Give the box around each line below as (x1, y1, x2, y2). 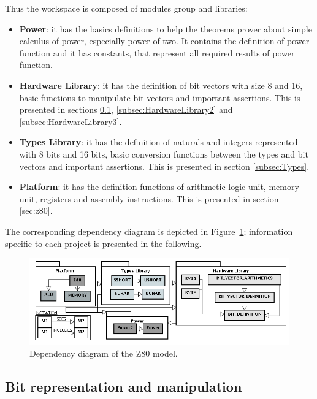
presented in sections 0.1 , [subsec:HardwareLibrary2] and (19, 103, 233, 116)
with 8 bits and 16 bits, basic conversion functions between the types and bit (19, 147, 308, 160)
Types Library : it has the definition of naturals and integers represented (19, 135, 298, 148)
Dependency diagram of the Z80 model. (29, 347, 178, 360)
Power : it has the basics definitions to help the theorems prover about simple (19, 22, 312, 35)
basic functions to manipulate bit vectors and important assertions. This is (19, 91, 300, 104)
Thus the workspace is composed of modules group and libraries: (5, 2, 248, 14)
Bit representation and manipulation (5, 377, 242, 396)
